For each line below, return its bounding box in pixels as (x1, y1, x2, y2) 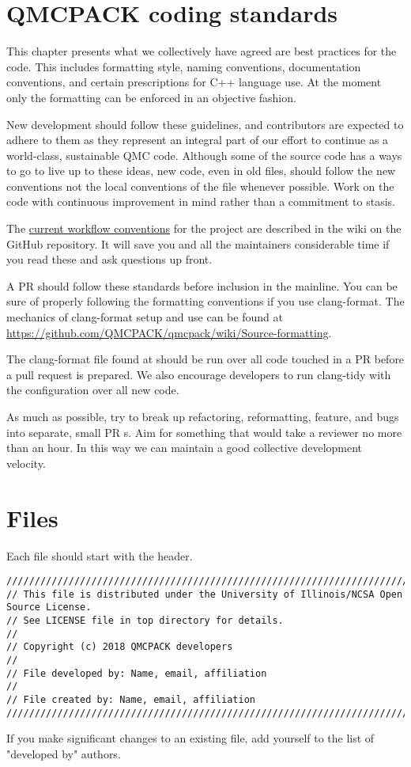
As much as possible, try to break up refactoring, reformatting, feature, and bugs (6, 408, 399, 424)
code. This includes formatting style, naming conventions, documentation (6, 58, 361, 74)
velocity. (6, 454, 46, 471)
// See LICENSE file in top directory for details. (6, 615, 284, 627)
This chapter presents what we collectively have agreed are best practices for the (6, 43, 397, 59)
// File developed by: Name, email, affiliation (6, 667, 267, 679)
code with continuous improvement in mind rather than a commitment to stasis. (6, 193, 395, 210)
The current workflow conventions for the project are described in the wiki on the (6, 220, 402, 237)
